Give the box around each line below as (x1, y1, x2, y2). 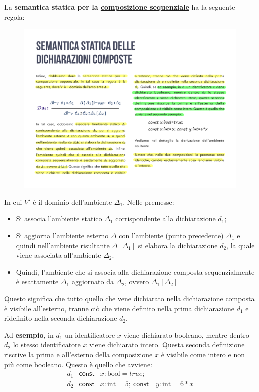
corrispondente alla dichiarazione (115, 213, 216, 224)
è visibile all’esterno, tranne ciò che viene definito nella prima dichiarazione (4, 303, 234, 313)
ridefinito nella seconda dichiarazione (4, 313, 117, 323)
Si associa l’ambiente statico (16, 213, 102, 224)
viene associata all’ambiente (16, 250, 101, 260)
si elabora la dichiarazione (138, 240, 218, 250)
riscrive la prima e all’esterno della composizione (4, 349, 153, 359)
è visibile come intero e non (161, 349, 245, 359)
